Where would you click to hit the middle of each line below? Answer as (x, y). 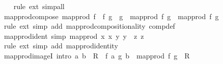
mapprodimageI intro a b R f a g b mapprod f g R (97, 55)
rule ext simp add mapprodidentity (61, 46)
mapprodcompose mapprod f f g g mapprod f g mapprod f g (111, 16)
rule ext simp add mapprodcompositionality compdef (89, 26)
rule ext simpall (39, 6)
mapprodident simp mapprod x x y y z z (74, 36)
